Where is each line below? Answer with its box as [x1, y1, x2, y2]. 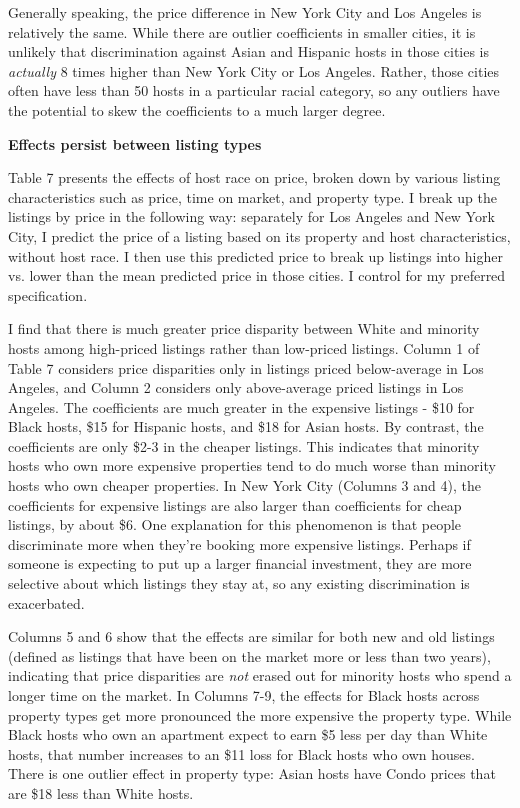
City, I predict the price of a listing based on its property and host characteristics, [8, 225, 511, 246]
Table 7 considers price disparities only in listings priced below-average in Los [8, 357, 484, 378]
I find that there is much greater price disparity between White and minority [8, 318, 480, 339]
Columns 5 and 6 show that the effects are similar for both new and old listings [8, 626, 495, 647]
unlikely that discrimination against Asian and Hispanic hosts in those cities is [8, 41, 490, 62]
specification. [8, 284, 88, 305]
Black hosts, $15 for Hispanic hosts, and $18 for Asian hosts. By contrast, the [8, 416, 484, 437]
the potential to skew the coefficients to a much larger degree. [8, 99, 386, 120]
